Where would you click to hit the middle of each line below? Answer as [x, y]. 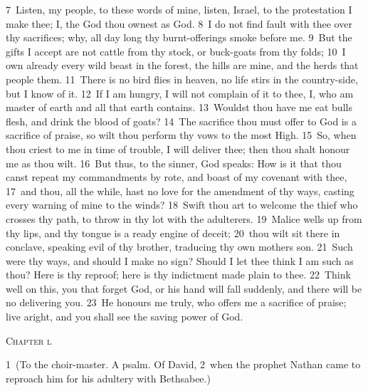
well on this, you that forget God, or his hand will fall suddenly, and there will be [184, 288]
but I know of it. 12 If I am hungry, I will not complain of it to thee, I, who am [180, 93]
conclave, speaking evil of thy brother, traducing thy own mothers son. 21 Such [179, 247]
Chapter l [29, 340]
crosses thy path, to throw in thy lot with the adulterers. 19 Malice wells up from [184, 218]
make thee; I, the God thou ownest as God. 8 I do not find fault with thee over [179, 23]
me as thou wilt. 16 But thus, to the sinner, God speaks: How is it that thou [174, 163]
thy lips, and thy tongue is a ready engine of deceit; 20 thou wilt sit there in [173, 233]
